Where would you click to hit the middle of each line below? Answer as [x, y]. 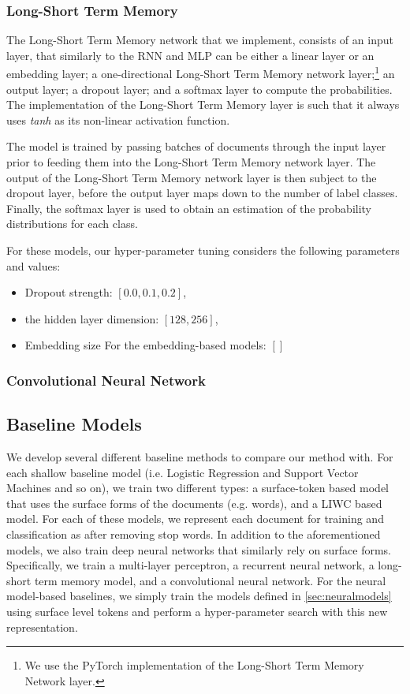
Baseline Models [74, 424]
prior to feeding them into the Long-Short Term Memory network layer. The [191, 162]
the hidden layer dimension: [92, 318]
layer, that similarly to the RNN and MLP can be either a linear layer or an [190, 55]
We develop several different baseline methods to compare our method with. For [200, 457]
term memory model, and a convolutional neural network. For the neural [210, 580]
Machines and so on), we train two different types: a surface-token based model [198, 488]
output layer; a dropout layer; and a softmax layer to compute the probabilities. [199, 89]
